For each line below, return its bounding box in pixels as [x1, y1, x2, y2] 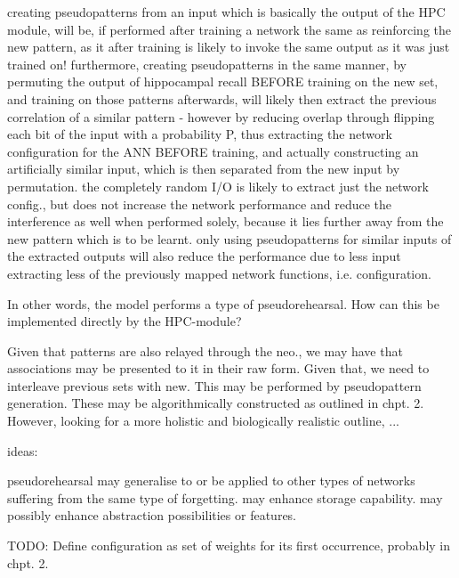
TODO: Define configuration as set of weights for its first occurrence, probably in [7, 536, 451, 555]
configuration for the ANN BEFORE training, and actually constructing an [7, 142, 419, 160]
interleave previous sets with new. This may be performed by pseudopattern [7, 376, 422, 395]
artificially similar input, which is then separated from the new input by [7, 159, 400, 178]
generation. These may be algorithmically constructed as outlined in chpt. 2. [7, 394, 424, 412]
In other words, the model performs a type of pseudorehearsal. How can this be [7, 294, 439, 313]
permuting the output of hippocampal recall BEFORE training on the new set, [7, 72, 439, 91]
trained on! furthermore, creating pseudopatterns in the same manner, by [7, 54, 407, 73]
